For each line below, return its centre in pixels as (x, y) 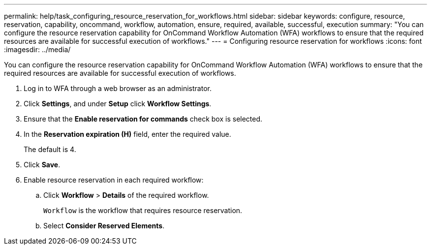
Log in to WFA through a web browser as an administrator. (118, 88)
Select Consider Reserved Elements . (104, 226)
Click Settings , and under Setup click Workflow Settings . (118, 104)
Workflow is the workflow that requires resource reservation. (143, 210)
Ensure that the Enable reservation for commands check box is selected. (143, 119)
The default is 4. (50, 149)
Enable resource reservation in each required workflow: (114, 180)
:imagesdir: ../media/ (37, 49)
